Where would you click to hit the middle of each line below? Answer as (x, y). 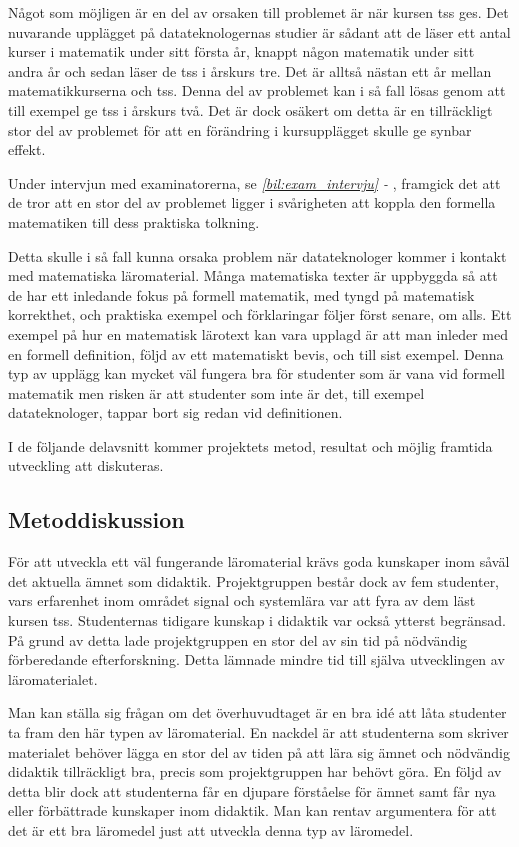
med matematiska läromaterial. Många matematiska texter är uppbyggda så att (253, 275)
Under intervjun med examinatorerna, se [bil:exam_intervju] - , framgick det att (254, 182)
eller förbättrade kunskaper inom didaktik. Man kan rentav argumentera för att (252, 810)
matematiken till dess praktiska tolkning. (134, 221)
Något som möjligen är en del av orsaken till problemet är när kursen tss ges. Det (258, 12)
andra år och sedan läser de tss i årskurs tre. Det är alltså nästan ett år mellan (250, 70)
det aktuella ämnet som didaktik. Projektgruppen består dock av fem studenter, (254, 580)
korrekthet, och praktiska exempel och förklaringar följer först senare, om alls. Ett (260, 314)
